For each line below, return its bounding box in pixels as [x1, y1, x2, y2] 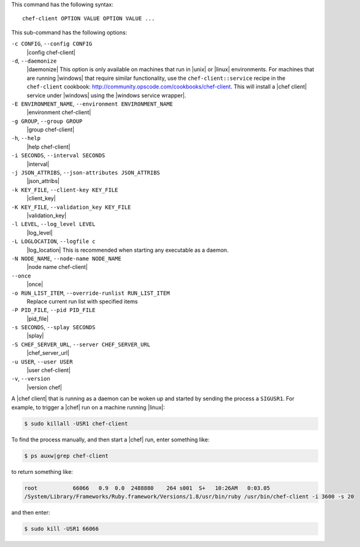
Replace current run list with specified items [26, 298, 138, 305]
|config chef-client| [26, 48, 76, 56]
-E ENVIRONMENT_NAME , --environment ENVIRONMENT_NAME [11, 100, 174, 107]
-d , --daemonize [11, 57, 57, 64]
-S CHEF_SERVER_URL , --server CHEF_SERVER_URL [11, 341, 150, 348]
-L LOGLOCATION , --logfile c [11, 238, 96, 245]
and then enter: [11, 508, 50, 516]
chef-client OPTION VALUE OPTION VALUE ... [22, 15, 155, 22]
